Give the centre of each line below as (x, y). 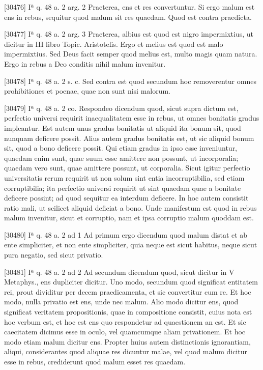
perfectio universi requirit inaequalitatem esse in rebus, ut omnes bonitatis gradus (132, 118)
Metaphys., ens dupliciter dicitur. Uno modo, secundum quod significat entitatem (131, 282)
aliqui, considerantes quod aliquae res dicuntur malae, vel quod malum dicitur (126, 351)
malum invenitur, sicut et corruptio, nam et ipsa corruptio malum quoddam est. (129, 218)
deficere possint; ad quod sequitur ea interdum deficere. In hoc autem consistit (126, 198)
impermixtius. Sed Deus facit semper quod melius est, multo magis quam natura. (131, 54)
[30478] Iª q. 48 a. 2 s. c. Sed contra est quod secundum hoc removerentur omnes (130, 81)
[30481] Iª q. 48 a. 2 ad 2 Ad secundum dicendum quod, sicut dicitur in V (119, 272)
